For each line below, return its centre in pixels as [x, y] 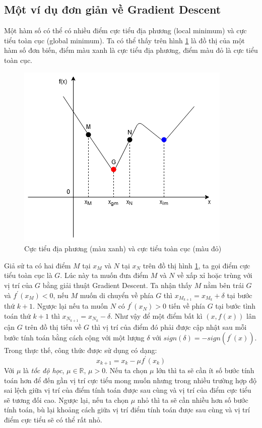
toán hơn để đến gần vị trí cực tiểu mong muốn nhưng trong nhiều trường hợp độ [130, 380]
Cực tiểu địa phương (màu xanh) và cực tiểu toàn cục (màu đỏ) [123, 248]
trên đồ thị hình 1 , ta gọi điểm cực [196, 265]
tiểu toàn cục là [28, 275]
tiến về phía [187, 306]
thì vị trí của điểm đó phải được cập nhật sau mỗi [169, 327]
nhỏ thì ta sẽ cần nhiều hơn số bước [193, 400]
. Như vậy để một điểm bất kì [156, 316]
